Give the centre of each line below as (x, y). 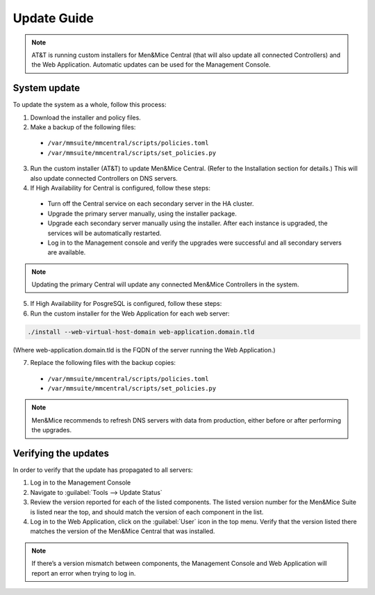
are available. (67, 252)
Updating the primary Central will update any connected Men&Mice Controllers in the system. (165, 284)
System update (47, 88)
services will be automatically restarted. (105, 233)
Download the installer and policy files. (86, 117)
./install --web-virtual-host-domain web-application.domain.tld (141, 332)
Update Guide (53, 18)
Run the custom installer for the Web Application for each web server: (130, 313)
